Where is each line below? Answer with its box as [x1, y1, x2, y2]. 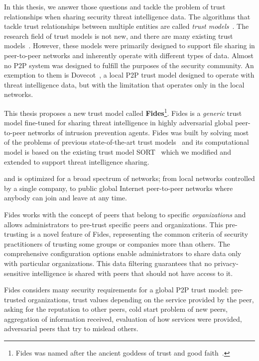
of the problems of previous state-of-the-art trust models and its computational [4, 137, 249, 147]
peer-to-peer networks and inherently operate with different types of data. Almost [4, 50, 254, 60]
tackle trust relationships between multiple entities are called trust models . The [4, 21, 249, 31]
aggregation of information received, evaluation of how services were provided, [4, 313, 242, 324]
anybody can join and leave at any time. [4, 192, 127, 203]
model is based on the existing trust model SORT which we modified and [4, 146, 231, 157]
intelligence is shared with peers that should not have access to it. [32, 268, 233, 278]
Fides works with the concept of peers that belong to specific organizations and [4, 209, 246, 219]
